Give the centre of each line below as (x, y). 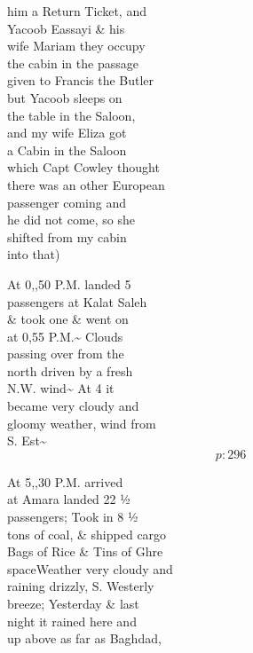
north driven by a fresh (70, 370)
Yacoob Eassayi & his (66, 28)
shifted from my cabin (67, 236)
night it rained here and (72, 621)
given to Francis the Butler (81, 80)
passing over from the (66, 354)
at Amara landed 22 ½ (69, 499)
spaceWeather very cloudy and (90, 568)
